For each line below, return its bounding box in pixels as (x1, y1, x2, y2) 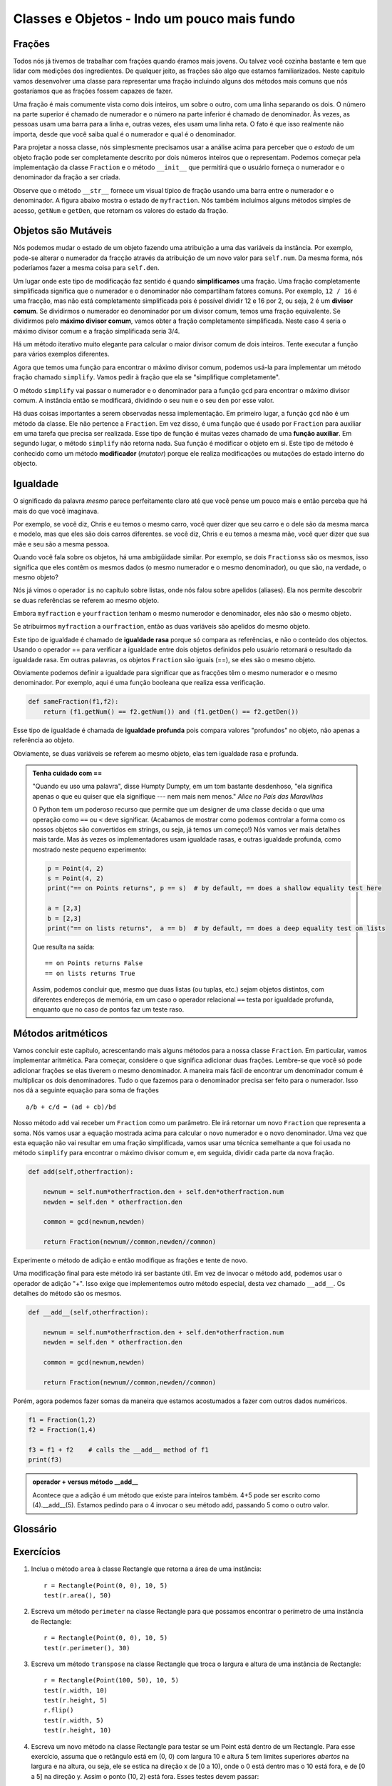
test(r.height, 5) (43, 1697, 108, 1705)
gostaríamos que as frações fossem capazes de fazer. (13, 86, 173, 96)
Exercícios (13, 1546, 61, 1558)
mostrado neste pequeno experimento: (32, 845, 147, 854)
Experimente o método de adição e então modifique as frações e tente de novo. (13, 1256, 248, 1264)
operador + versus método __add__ (32, 1477, 138, 1486)
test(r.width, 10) (43, 1686, 108, 1695)
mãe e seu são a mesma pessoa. (13, 539, 110, 548)
